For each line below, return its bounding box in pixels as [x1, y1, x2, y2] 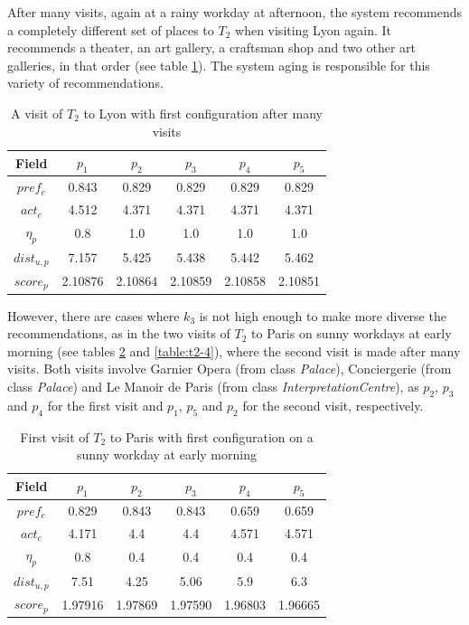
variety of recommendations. [7, 73, 164, 92]
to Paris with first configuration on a [109, 427, 314, 446]
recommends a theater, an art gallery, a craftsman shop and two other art [7, 38, 416, 57]
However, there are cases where [7, 306, 180, 325]
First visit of [20, 427, 89, 446]
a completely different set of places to [7, 20, 214, 39]
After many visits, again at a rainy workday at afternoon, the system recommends [7, 3, 463, 21]
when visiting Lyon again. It [235, 20, 391, 39]
